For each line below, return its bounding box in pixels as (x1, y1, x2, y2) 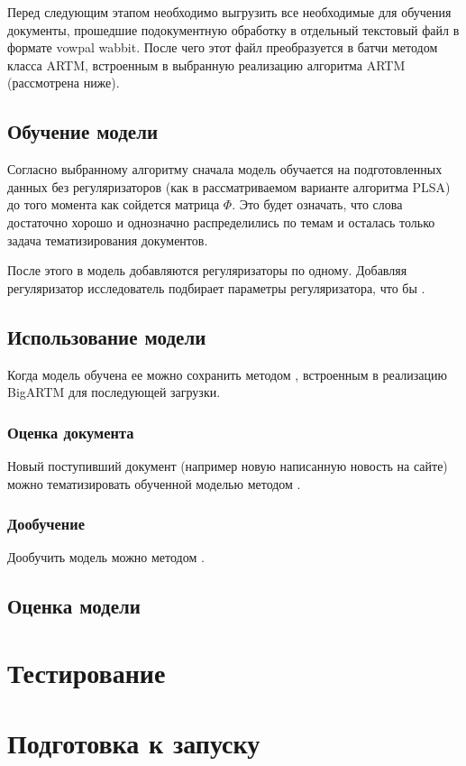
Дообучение (7, 512, 85, 535)
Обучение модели (7, 117, 159, 145)
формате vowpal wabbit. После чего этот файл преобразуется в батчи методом (7, 38, 438, 57)
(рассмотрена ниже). (7, 73, 120, 92)
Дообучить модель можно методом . (7, 548, 205, 567)
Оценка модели (7, 592, 141, 620)
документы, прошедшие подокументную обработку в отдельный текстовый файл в (7, 20, 460, 39)
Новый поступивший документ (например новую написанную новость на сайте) (7, 456, 448, 475)
